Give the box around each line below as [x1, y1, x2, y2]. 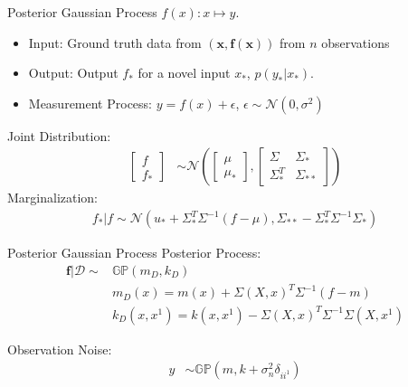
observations [321, 33, 390, 52]
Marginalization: [7, 188, 99, 207]
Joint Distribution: [7, 126, 111, 145]
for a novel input [138, 63, 231, 82]
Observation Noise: [7, 339, 112, 358]
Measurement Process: [28, 93, 153, 112]
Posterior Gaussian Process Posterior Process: [7, 243, 261, 262]
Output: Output [28, 63, 119, 82]
